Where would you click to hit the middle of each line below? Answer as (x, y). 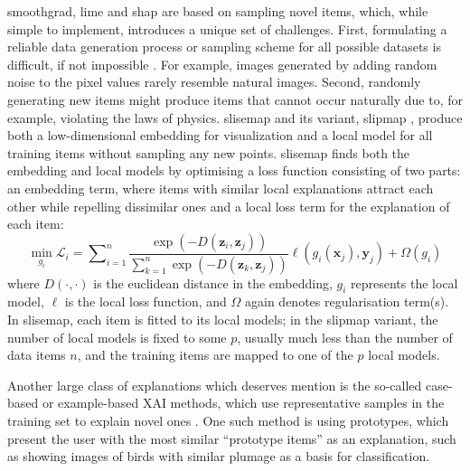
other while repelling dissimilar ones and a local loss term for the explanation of (229, 206)
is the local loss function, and (146, 301)
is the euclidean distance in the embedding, (213, 283)
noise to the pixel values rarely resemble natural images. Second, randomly (214, 82)
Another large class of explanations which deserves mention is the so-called (215, 385)
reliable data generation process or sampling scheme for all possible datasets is (224, 47)
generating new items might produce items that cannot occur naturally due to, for (235, 99)
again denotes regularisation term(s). (347, 301)
